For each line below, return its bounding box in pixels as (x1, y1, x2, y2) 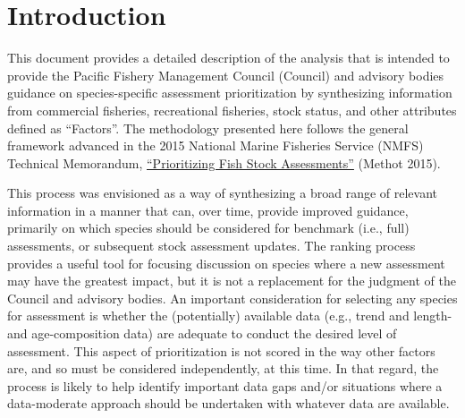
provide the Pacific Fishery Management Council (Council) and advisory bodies (7, 65, 444, 84)
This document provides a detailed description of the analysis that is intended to (7, 48, 450, 67)
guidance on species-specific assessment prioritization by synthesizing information (7, 83, 452, 102)
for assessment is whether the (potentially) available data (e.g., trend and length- (7, 306, 452, 325)
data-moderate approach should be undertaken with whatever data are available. (7, 394, 450, 413)
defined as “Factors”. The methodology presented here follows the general (7, 118, 409, 137)
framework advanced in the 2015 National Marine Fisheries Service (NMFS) (7, 136, 424, 155)
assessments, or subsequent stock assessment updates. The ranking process (7, 236, 416, 255)
